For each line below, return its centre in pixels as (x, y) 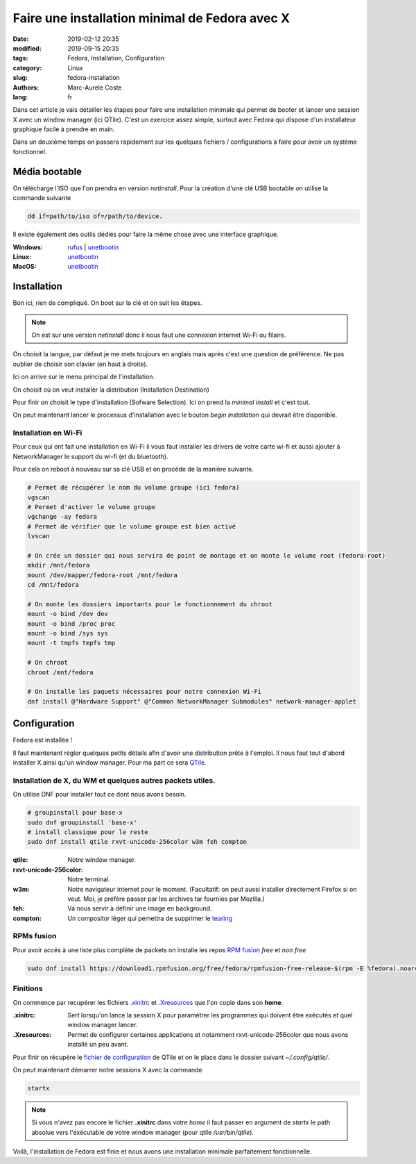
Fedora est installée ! (43, 740)
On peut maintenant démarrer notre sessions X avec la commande (107, 1070)
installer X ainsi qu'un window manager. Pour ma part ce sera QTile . (110, 763)
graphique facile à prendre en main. (64, 129)
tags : (20, 58)
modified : (27, 48)
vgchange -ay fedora (62, 517)
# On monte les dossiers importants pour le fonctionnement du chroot (150, 604)
